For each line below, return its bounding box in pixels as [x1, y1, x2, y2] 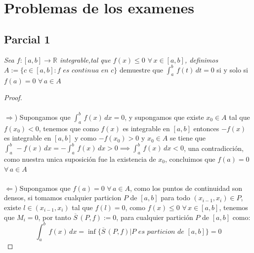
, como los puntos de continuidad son [130, 182, 242, 193]
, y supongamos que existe [125, 111, 204, 122]
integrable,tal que [59, 54, 111, 65]
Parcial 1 [4, 31, 50, 46]
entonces [193, 123, 219, 133]
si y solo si [216, 64, 248, 74]
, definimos [184, 54, 218, 65]
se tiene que [169, 133, 206, 143]
